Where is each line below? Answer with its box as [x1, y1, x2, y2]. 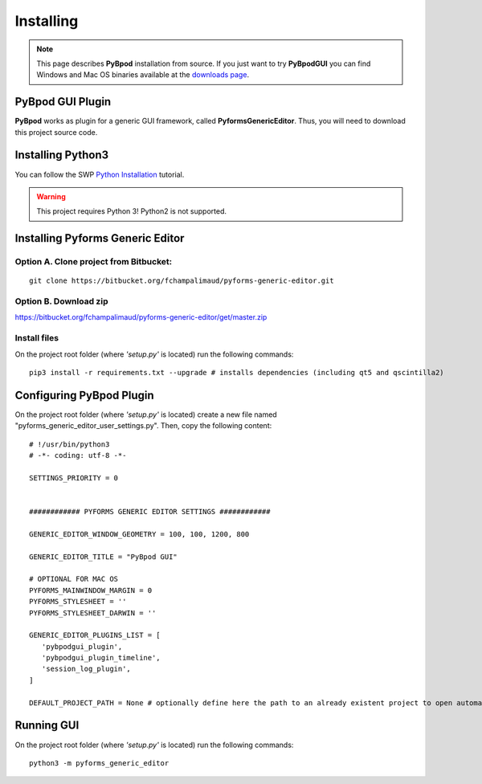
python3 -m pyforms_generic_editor [29, 758, 170, 767]
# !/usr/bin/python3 [29, 439, 110, 449]
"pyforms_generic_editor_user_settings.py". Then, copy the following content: [14, 421, 272, 431]
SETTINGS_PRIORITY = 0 [29, 473, 119, 482]
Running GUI [14, 719, 80, 733]
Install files [14, 333, 59, 344]
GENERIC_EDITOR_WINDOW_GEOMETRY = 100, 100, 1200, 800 [29, 529, 250, 538]
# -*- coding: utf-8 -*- [29, 451, 127, 460]
